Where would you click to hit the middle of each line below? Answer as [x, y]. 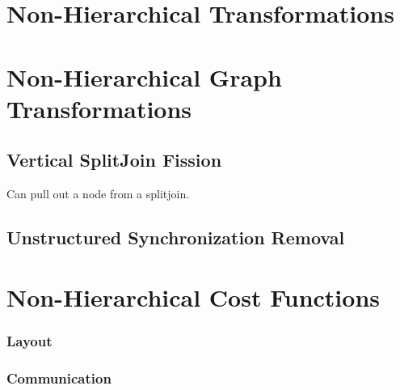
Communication [59, 377]
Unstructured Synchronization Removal [176, 237]
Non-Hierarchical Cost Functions [194, 297]
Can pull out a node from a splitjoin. [98, 194]
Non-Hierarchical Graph [144, 76]
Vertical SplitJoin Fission [114, 160]
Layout [29, 340]
